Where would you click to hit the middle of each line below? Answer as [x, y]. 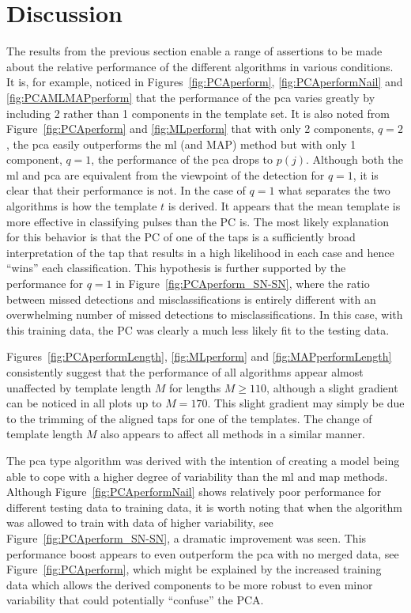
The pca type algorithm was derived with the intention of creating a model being [203, 460]
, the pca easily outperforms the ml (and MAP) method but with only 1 [181, 144]
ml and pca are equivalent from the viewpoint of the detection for [166, 174]
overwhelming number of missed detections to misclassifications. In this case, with [205, 314]
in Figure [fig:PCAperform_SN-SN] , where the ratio [243, 284]
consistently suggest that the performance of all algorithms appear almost [185, 372]
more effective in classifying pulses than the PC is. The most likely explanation [198, 221]
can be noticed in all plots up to [84, 403]
